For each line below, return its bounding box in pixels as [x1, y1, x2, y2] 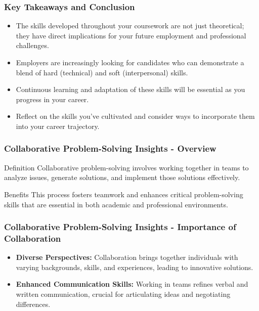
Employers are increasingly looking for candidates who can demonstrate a [16, 57, 244, 67]
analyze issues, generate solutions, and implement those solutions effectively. [4, 172, 240, 183]
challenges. [16, 40, 49, 51]
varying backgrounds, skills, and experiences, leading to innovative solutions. [16, 261, 253, 272]
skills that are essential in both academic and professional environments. [4, 199, 228, 209]
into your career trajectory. [16, 120, 100, 131]
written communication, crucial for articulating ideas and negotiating [16, 289, 231, 299]
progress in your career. [16, 94, 89, 104]
